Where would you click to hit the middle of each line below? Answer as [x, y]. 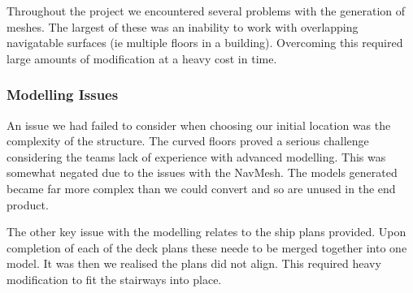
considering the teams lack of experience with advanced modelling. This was [196, 156]
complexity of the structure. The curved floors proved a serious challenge [188, 141]
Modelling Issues [63, 95]
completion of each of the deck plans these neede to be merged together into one [207, 247]
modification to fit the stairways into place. [114, 279]
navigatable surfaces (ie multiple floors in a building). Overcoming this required [205, 43]
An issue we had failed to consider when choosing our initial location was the [199, 125]
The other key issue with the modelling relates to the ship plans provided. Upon [206, 232]
